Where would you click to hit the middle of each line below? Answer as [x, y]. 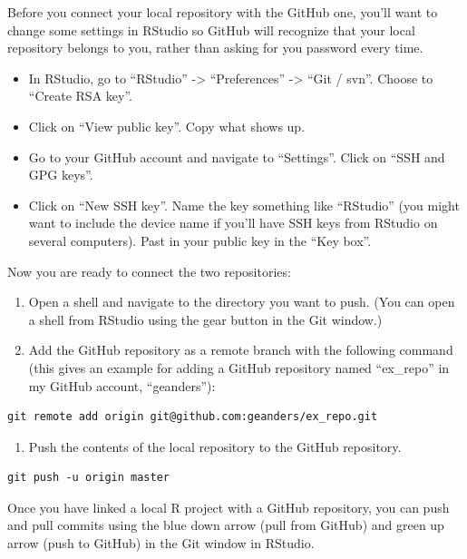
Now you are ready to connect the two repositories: [149, 271]
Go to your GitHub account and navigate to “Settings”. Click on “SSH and [237, 157]
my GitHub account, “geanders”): [122, 385]
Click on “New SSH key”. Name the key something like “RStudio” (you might [244, 205]
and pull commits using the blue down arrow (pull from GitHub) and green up [226, 525]
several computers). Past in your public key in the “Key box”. [200, 240]
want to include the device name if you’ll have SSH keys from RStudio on [233, 223]
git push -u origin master [88, 478]
